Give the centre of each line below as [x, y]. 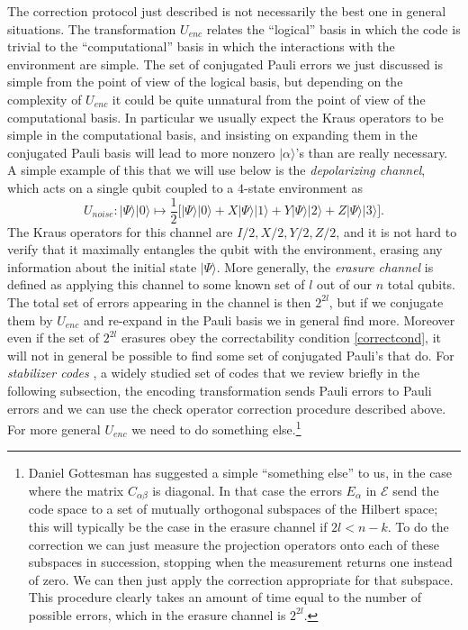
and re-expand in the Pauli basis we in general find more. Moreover [269, 320]
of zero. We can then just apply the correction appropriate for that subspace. [241, 579]
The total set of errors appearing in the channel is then [159, 301]
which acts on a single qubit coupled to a [121, 187]
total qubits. [421, 284]
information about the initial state [102, 266]
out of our [344, 284]
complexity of [45, 99]
